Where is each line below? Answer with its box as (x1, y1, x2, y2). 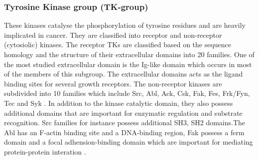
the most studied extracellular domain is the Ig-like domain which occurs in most (4, 59, 252, 69)
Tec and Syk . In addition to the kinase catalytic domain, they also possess (4, 97, 233, 108)
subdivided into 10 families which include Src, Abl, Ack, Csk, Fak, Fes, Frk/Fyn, (4, 88, 250, 98)
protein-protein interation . (4, 146, 86, 157)
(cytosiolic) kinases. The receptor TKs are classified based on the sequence (4, 39, 232, 50)
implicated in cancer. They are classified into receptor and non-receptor (4, 29, 222, 40)
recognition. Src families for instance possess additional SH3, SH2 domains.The (4, 117, 246, 128)
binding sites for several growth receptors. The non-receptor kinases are (4, 78, 222, 88)
